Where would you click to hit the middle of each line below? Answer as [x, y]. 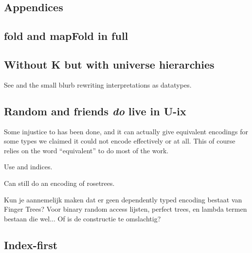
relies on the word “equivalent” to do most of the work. [86, 150]
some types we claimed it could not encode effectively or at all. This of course [120, 141]
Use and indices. [28, 167]
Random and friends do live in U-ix [95, 111]
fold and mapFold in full [66, 36]
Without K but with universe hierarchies [109, 64]
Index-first [31, 244]
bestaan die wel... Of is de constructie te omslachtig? [82, 218]
